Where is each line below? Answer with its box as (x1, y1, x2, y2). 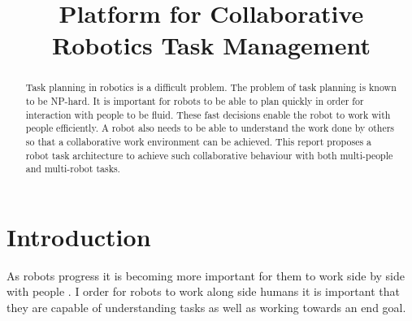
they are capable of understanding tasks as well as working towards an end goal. (7, 299, 406, 316)
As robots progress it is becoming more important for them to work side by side (7, 267, 405, 284)
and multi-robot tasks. (25, 162, 120, 176)
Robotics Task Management (52, 28, 371, 62)
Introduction (7, 219, 151, 253)
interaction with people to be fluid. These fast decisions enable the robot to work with (25, 107, 391, 121)
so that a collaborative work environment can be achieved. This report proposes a (25, 134, 372, 148)
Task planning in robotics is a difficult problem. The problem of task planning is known (25, 80, 397, 94)
